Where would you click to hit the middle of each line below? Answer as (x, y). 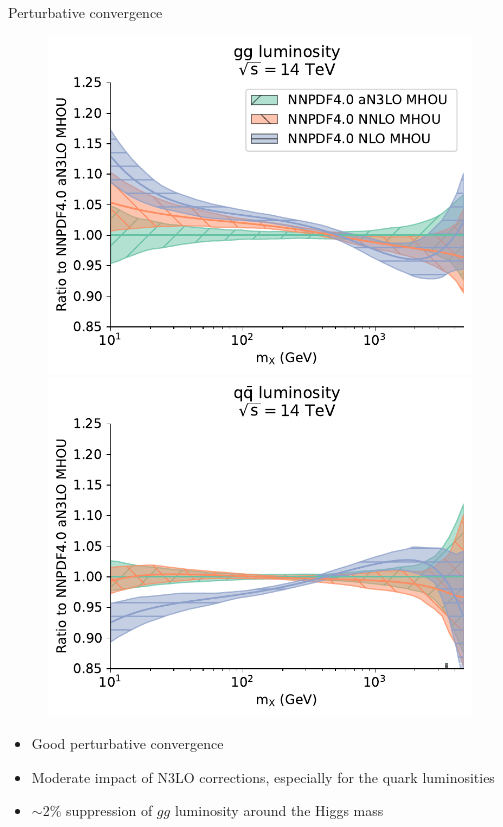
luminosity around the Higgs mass (279, 810)
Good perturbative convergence (127, 743)
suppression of (109, 810)
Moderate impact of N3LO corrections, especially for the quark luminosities (263, 776)
